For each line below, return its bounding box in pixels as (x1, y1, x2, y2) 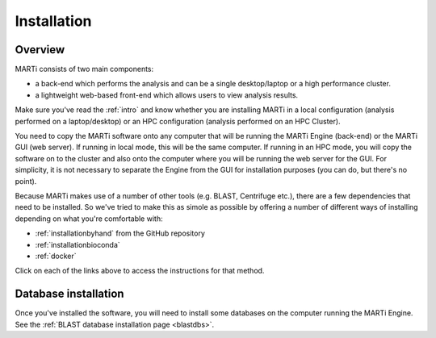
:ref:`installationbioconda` (35, 240, 120, 249)
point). (15, 176, 37, 186)
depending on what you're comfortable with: (15, 214, 163, 223)
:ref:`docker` (35, 251, 77, 261)
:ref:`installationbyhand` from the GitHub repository (35, 228, 206, 238)
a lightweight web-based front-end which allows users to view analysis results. (35, 90, 299, 100)
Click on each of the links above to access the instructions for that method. (15, 266, 265, 276)
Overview (15, 43, 65, 56)
